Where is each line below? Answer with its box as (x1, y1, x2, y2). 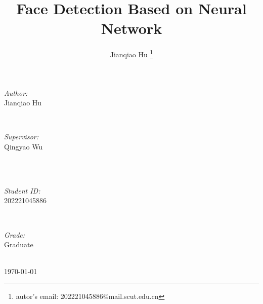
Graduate (4, 239, 33, 250)
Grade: (4, 229, 25, 240)
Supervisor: (4, 131, 38, 142)
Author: (4, 87, 28, 98)
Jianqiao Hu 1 (110, 48, 153, 59)
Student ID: (4, 185, 40, 196)
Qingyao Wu (4, 141, 43, 151)
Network (101, 18, 162, 39)
